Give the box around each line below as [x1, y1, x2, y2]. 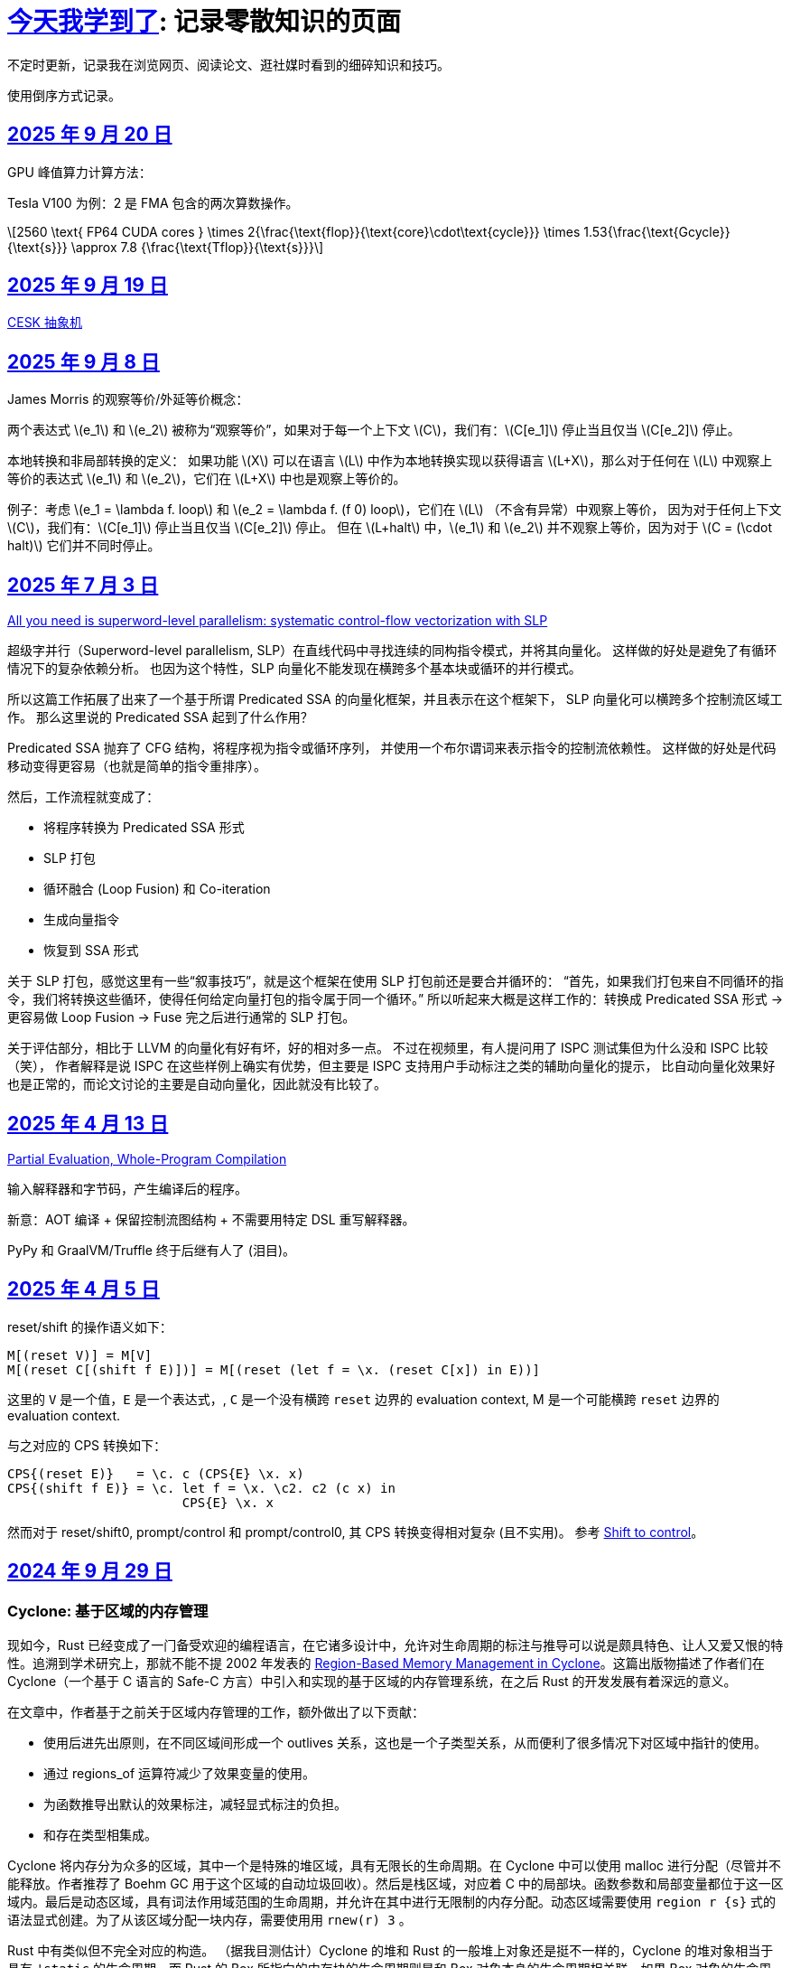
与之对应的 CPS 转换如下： [7, 1437, 167, 1453]
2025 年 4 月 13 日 [7, 1111, 169, 1135]
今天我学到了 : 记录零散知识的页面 [7, 6, 401, 37]
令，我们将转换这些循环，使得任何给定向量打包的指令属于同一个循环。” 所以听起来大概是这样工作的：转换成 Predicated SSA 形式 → [7, 991, 784, 1007]
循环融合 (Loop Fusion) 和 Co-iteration [43, 881, 271, 897]
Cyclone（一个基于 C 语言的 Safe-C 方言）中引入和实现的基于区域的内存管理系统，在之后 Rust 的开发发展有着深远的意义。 [7, 1673, 737, 1690]
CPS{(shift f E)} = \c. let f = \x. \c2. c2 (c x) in [7, 1480, 395, 1495]
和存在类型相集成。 [43, 1827, 157, 1843]
